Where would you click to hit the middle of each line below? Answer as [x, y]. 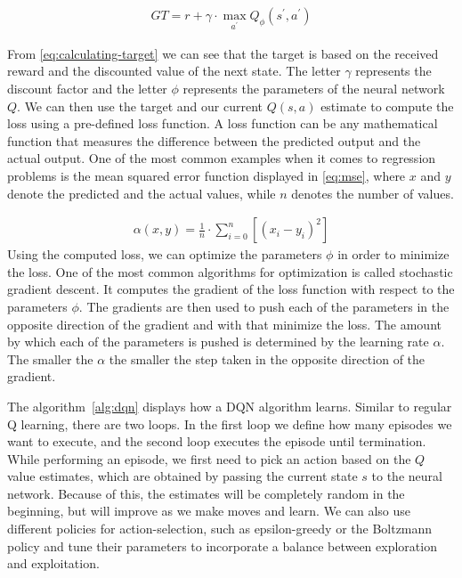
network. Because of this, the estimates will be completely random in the [206, 493]
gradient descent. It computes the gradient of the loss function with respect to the [231, 289]
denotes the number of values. [373, 193]
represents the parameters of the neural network [314, 88]
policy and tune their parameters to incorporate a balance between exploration [222, 545]
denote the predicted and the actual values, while [142, 193]
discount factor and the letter [87, 88]
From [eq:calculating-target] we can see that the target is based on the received [223, 53]
